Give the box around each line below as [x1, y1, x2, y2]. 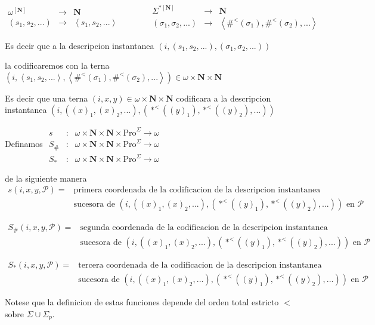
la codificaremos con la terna [5, 59, 110, 72]
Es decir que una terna [5, 91, 88, 104]
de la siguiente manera [5, 171, 87, 184]
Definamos [5, 137, 43, 150]
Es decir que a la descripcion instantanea [5, 39, 154, 51]
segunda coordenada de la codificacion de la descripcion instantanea [80, 223, 328, 232]
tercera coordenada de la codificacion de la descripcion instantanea [78, 261, 322, 270]
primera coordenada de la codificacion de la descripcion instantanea [73, 186, 321, 195]
